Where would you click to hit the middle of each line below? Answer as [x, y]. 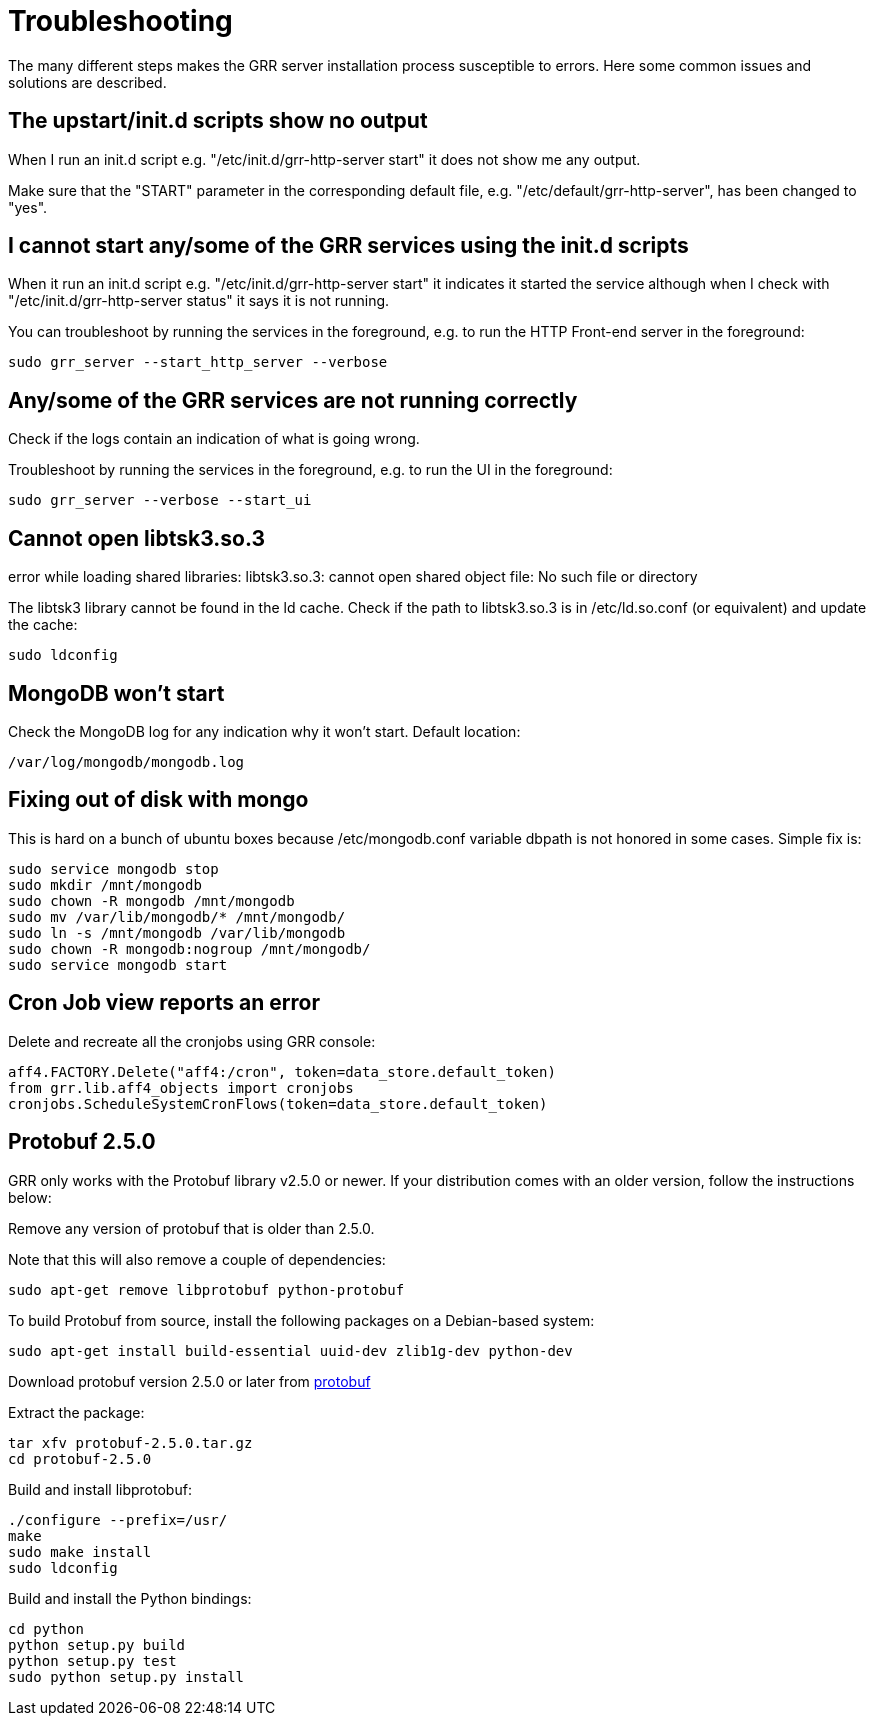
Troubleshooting [120, 21]
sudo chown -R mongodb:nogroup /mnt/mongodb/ [189, 948]
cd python [46, 1628]
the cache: [43, 625]
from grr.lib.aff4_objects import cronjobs [181, 1087]
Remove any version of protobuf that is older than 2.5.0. [191, 1228]
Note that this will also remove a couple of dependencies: [197, 1259]
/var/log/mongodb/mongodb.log [126, 761]
